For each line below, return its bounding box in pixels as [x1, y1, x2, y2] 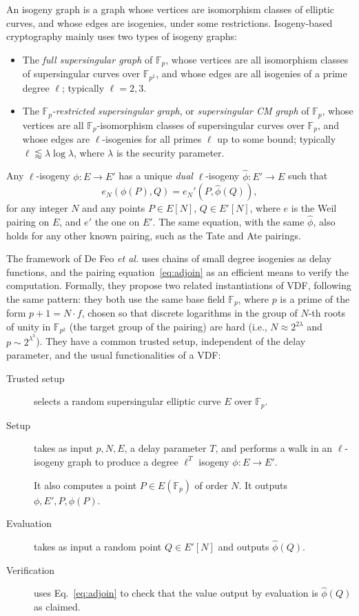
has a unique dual [119, 168, 193, 183]
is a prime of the [280, 291, 350, 306]
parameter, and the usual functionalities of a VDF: [6, 348, 221, 362]
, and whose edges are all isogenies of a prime [156, 66, 347, 81]
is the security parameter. [116, 145, 225, 159]
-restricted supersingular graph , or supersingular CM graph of [52, 103, 309, 118]
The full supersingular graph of [22, 52, 153, 66]
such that [287, 168, 328, 183]
